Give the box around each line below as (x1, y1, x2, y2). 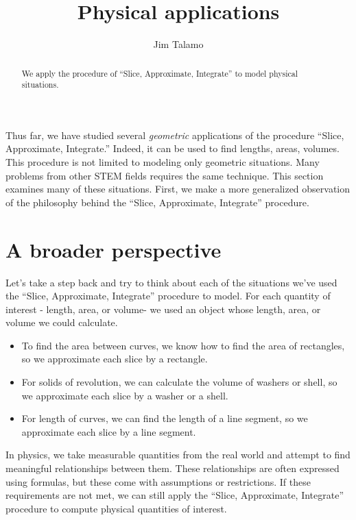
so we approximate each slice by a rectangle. (21, 351, 208, 366)
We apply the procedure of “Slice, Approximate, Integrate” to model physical (21, 67, 298, 79)
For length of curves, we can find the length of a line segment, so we (21, 411, 308, 425)
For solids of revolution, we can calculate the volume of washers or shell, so (21, 375, 337, 389)
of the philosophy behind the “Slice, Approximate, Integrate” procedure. (5, 195, 309, 209)
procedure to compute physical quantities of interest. (5, 501, 227, 515)
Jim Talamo (153, 37, 204, 51)
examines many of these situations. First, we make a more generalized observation (5, 182, 351, 196)
